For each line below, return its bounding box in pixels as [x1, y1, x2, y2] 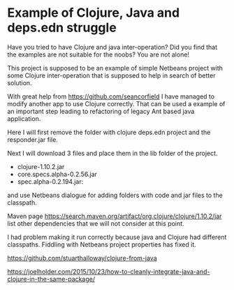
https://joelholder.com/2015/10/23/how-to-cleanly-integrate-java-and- [7, 267, 210, 275]
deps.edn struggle [7, 20, 117, 36]
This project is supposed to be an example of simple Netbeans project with [7, 64, 224, 72]
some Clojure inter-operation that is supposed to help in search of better [7, 71, 216, 80]
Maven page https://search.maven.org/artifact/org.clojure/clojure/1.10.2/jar [7, 212, 222, 220]
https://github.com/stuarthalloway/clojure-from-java [7, 254, 157, 262]
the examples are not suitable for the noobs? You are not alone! [7, 50, 190, 59]
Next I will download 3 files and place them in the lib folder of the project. [7, 149, 218, 157]
